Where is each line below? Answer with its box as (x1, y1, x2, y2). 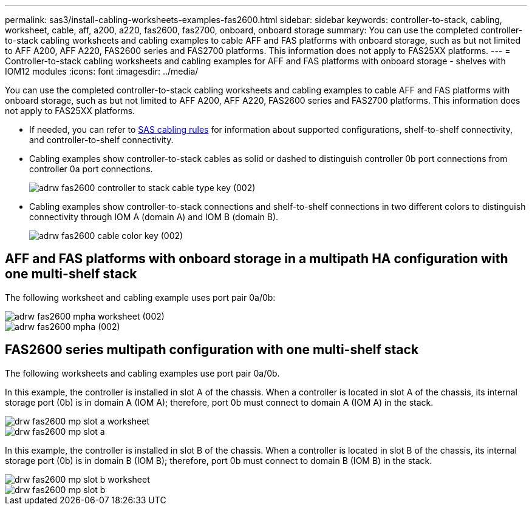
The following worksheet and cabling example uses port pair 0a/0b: (5, 292, 276, 303)
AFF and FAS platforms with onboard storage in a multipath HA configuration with (5, 251, 508, 267)
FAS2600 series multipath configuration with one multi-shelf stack (5, 342, 419, 358)
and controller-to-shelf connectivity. (29, 135, 174, 145)
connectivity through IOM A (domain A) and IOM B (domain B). (29, 212, 279, 222)
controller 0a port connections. (29, 164, 153, 174)
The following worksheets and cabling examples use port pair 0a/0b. (5, 367, 280, 378)
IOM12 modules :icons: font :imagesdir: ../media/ (5, 66, 199, 76)
